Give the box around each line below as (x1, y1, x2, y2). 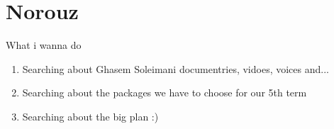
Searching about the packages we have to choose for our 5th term (22, 85, 307, 100)
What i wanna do (6, 38, 82, 52)
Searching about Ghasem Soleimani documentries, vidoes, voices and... (22, 61, 329, 76)
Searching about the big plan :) (22, 108, 159, 123)
